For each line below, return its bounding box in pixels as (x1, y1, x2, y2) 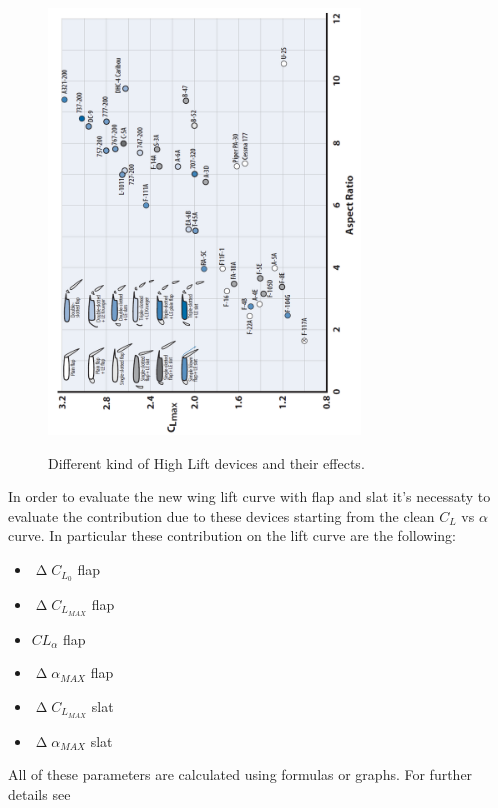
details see (8, 784, 71, 804)
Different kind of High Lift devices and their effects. (48, 452, 365, 473)
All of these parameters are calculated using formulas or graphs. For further (8, 764, 473, 785)
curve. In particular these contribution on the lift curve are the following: (8, 525, 456, 546)
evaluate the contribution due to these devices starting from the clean (8, 505, 435, 526)
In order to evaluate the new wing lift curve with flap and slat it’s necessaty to (8, 486, 491, 507)
